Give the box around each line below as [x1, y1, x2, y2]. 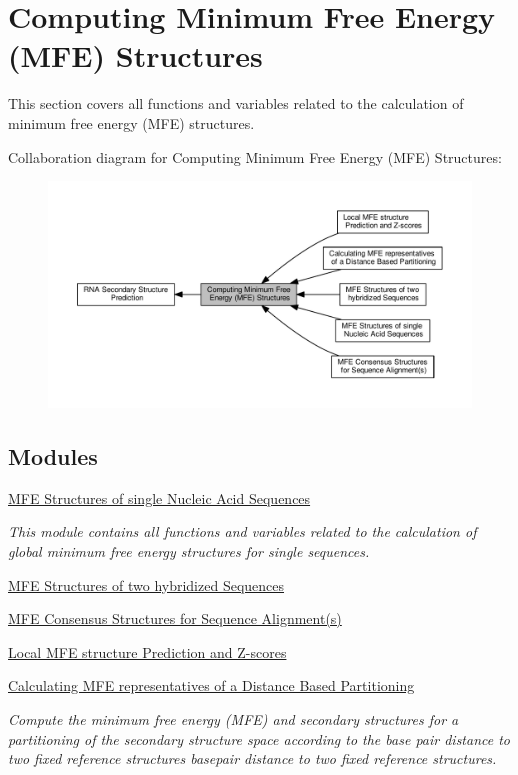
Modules [8, 440, 98, 471]
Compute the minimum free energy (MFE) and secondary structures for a [8, 708, 459, 729]
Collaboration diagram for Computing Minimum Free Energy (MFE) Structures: [8, 146, 502, 167]
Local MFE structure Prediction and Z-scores [8, 641, 287, 662]
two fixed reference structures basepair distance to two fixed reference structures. [8, 748, 497, 769]
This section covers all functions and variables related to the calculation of [8, 93, 464, 114]
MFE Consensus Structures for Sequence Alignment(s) [8, 608, 342, 629]
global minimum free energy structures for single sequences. [8, 540, 370, 561]
